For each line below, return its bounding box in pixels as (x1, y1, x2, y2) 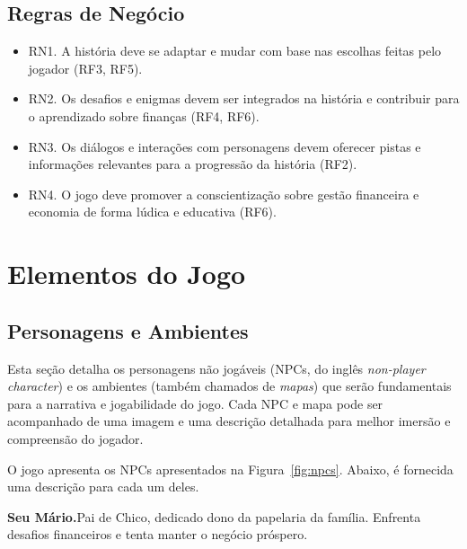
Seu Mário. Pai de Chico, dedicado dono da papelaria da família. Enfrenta (7, 507, 421, 526)
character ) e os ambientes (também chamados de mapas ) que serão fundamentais (7, 376, 452, 395)
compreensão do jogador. (7, 429, 144, 447)
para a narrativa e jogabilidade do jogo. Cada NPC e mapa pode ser (7, 394, 383, 412)
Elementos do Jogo (7, 255, 246, 292)
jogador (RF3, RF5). (28, 58, 143, 77)
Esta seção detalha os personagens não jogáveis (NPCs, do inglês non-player (7, 359, 426, 377)
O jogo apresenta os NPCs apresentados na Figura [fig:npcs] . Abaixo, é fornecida (7, 459, 454, 478)
